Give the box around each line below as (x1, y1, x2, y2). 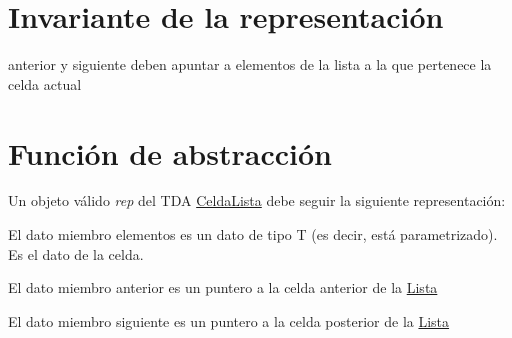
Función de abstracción (8, 132, 332, 173)
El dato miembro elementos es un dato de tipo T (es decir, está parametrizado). (8, 224, 498, 245)
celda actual (8, 73, 82, 94)
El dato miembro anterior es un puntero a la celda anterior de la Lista (8, 277, 438, 298)
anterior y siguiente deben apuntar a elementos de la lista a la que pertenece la (8, 54, 492, 75)
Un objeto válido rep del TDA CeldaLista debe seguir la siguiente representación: (8, 190, 506, 211)
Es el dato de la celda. (8, 243, 144, 264)
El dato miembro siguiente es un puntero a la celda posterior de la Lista (8, 310, 450, 331)
